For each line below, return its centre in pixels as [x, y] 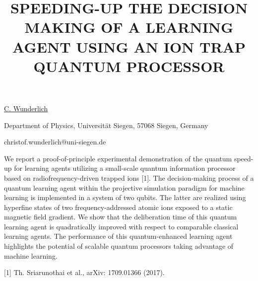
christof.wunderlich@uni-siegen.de [55, 142]
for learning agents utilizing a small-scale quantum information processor [125, 168]
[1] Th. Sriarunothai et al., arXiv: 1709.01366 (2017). [84, 272]
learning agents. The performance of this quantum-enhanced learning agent [118, 236]
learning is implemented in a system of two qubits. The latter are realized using [125, 197]
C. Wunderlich [26, 108]
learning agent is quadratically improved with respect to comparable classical [121, 226]
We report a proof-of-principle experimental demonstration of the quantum [118, 158]
